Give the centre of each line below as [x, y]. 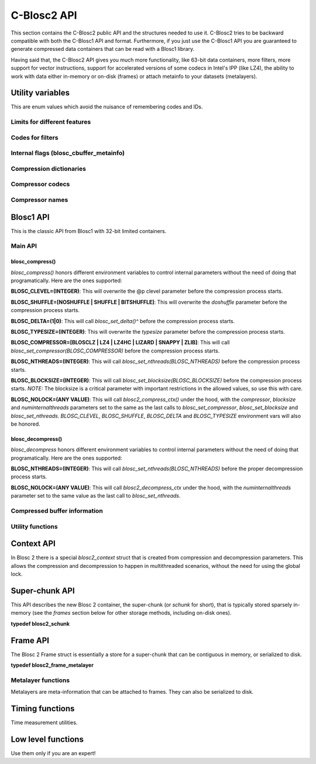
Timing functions [43, 708]
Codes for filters [35, 138]
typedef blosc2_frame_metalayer [52, 665]
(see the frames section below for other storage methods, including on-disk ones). [132, 613]
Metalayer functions [40, 680]
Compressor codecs [40, 184]
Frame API [30, 640]
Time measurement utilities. [44, 722]
